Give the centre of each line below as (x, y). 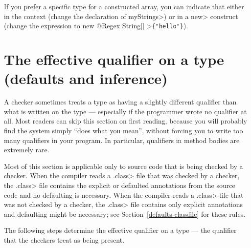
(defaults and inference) (86, 78)
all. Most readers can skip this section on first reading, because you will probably (125, 121)
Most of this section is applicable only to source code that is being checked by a (124, 166)
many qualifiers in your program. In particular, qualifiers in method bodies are (122, 140)
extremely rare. (27, 150)
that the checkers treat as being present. (64, 239)
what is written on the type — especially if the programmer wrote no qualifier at (125, 111)
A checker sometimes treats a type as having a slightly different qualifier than (120, 102)
